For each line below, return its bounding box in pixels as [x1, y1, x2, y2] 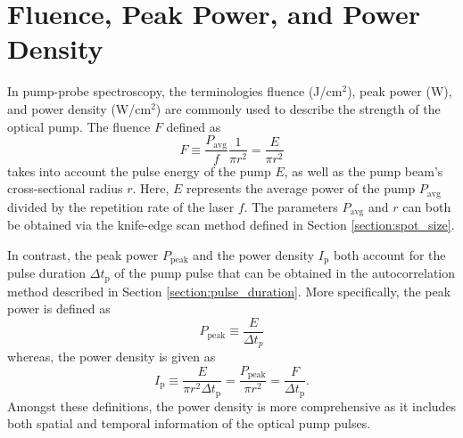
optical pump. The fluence [7, 117, 151, 135]
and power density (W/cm [7, 99, 152, 118]
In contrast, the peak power [7, 245, 159, 264]
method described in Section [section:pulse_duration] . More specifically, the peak [7, 281, 451, 300]
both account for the [333, 245, 446, 264]
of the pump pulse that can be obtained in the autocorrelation [114, 264, 456, 282]
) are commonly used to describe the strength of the [155, 99, 441, 118]
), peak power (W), [347, 82, 452, 101]
